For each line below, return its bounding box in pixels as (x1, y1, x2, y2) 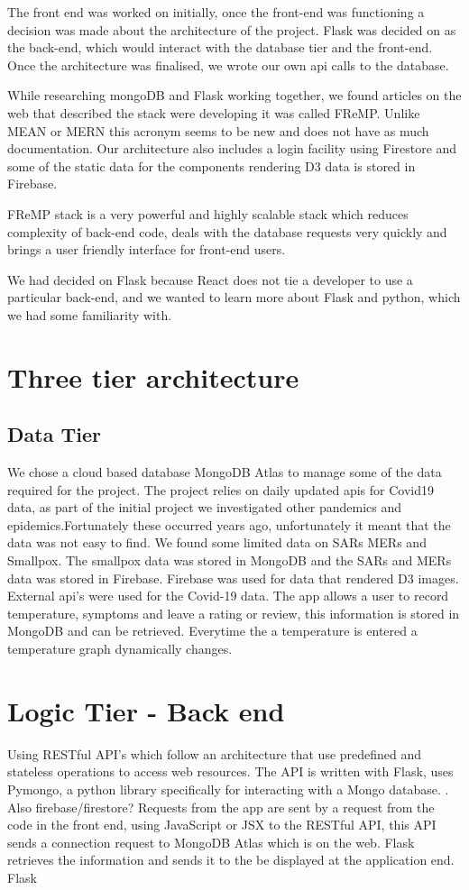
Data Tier (7, 420, 101, 448)
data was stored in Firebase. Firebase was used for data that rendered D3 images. (7, 568, 459, 587)
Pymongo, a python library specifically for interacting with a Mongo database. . (7, 779, 449, 798)
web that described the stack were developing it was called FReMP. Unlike (7, 103, 420, 122)
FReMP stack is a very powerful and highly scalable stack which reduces (7, 204, 409, 223)
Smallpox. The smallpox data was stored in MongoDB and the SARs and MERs (7, 551, 452, 570)
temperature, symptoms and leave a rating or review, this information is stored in (7, 603, 460, 622)
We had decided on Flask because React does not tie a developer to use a (7, 270, 413, 289)
